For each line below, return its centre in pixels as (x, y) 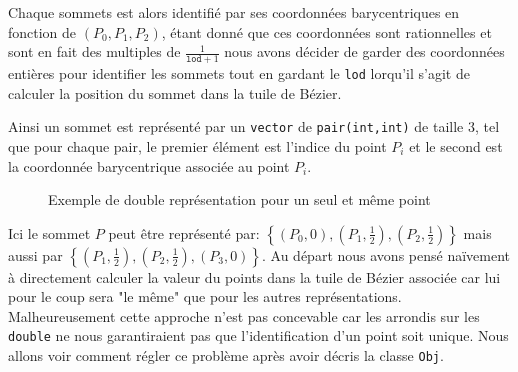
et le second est (456, 145)
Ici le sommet (49, 232)
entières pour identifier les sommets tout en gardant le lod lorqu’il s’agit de (239, 73)
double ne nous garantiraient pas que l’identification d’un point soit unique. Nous (258, 335)
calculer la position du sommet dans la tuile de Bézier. (175, 92)
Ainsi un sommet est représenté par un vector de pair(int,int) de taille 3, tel (254, 126)
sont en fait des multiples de (94, 51)
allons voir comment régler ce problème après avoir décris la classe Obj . (226, 355)
